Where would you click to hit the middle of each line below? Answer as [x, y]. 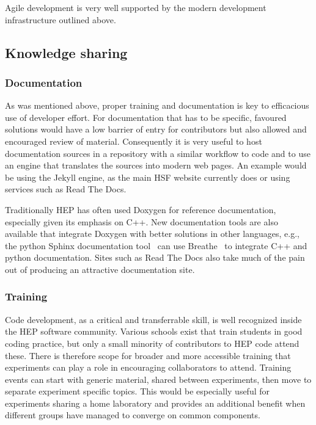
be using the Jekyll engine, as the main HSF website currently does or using [148, 177]
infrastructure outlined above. [61, 19]
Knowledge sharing [66, 52]
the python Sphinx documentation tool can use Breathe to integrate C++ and [156, 245]
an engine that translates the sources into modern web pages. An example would [156, 165]
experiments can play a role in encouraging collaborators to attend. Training [148, 367]
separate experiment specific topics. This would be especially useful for [138, 391]
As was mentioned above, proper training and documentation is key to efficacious [157, 105]
